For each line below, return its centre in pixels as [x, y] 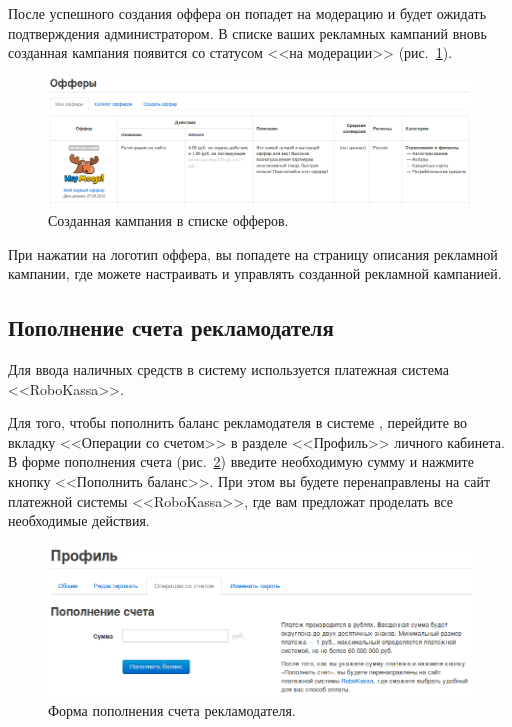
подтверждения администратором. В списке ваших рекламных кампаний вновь [247, 32]
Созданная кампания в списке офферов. [168, 219]
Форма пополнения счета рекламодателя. [172, 709]
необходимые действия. [79, 520]
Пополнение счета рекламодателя [171, 327]
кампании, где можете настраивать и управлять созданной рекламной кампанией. [255, 273]
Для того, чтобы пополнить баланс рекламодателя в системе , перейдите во [238, 422]
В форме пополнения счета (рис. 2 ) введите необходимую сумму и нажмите [241, 461]
